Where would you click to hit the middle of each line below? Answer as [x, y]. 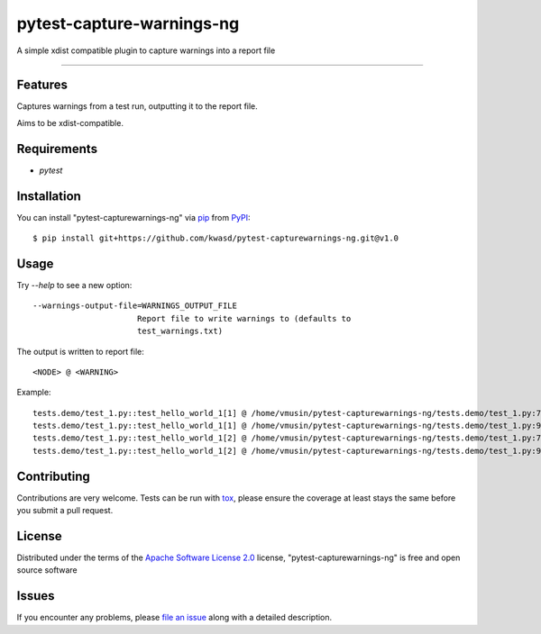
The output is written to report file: [80, 351]
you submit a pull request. [65, 511]
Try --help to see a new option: [74, 285]
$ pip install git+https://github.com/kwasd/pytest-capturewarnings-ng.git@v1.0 [216, 238]
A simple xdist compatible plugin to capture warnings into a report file [146, 50]
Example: [34, 393]
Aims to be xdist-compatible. [70, 122]
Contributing [53, 476]
